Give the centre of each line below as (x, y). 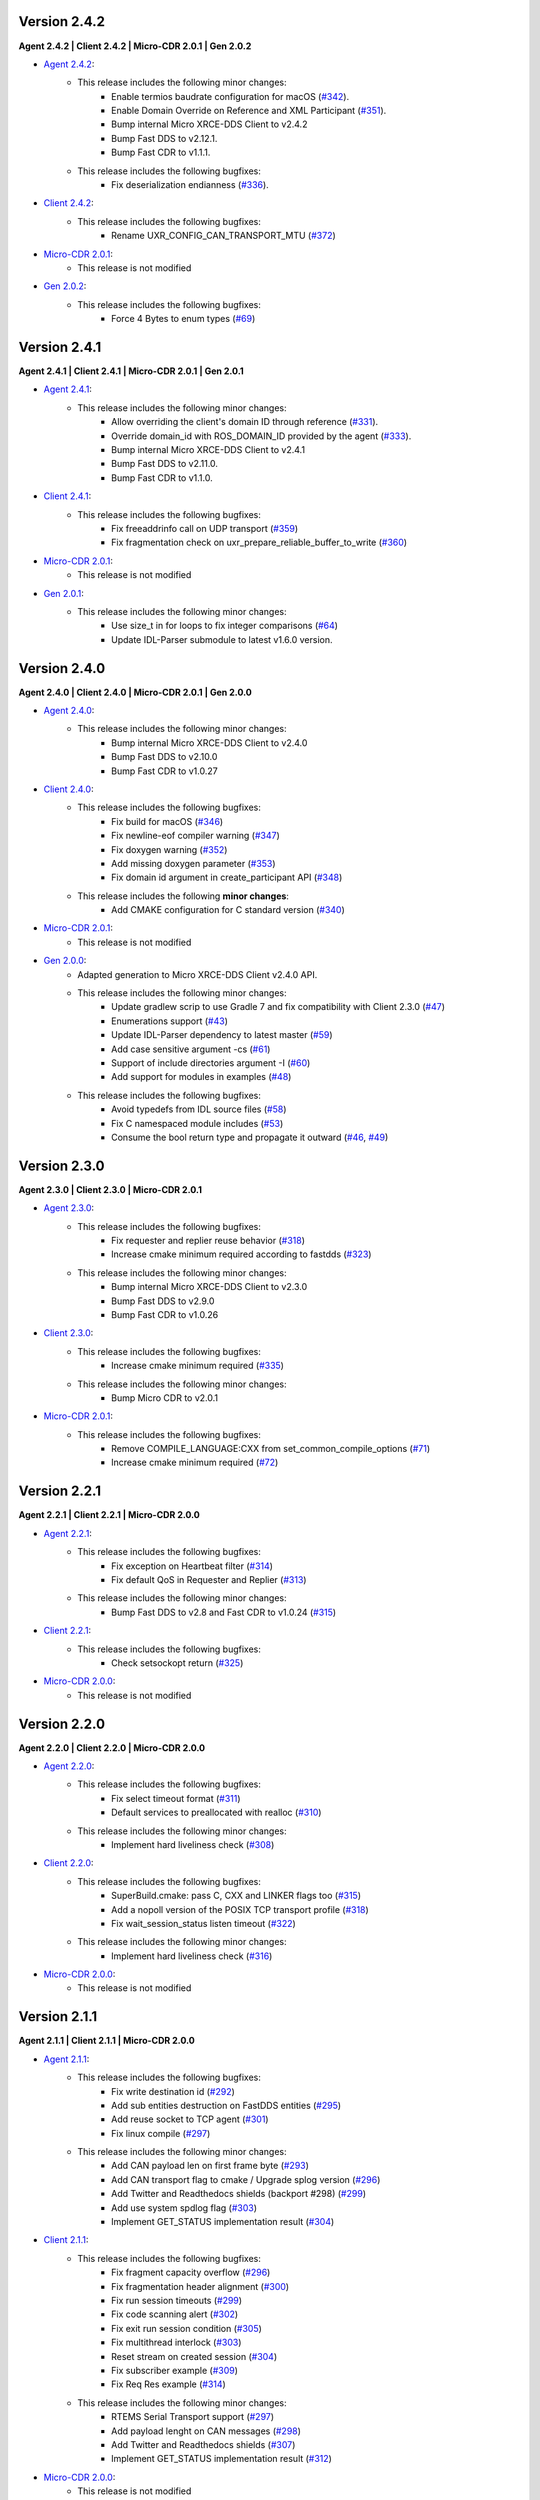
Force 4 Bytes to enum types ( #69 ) (183, 319)
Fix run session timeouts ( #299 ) (177, 2300)
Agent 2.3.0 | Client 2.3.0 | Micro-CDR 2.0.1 (110, 1189)
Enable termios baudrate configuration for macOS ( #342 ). (230, 96)
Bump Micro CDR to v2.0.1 (165, 1397)
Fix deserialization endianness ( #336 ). (190, 185)
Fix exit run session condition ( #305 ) (186, 2328)
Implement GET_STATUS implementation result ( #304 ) (223, 2222)
